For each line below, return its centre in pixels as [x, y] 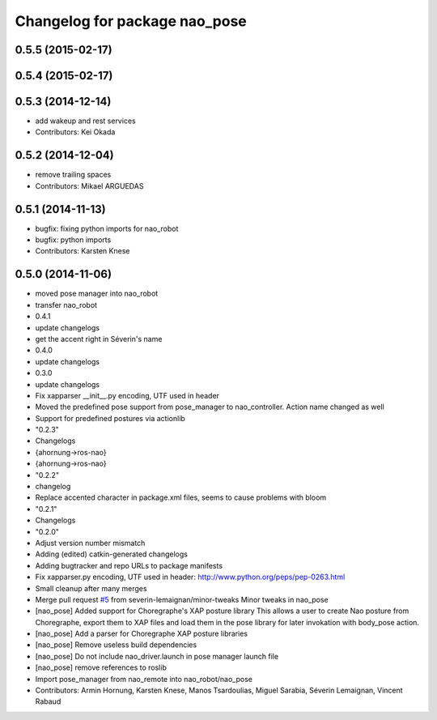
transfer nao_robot [66, 305]
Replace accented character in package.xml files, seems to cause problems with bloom [181, 497]
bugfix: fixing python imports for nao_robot [107, 228]
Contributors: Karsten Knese [83, 251]
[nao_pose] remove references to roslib [101, 667]
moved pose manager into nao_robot [97, 294]
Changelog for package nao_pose [131, 21]
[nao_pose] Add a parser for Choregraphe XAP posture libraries [142, 634]
